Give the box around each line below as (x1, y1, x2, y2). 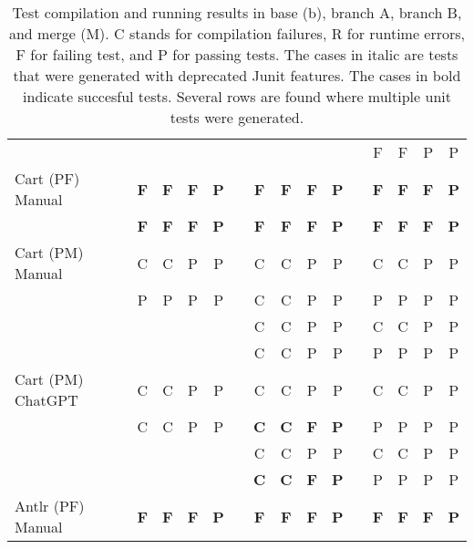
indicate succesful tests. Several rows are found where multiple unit (23, 86, 451, 107)
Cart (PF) (15, 168, 80, 189)
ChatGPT (15, 389, 78, 410)
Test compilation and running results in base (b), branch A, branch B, (12, 2, 462, 23)
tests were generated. (170, 107, 304, 128)
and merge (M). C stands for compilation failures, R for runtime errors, (8, 23, 466, 44)
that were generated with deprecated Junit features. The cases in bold (13, 65, 461, 86)
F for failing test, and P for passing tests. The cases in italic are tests (15, 44, 459, 65)
